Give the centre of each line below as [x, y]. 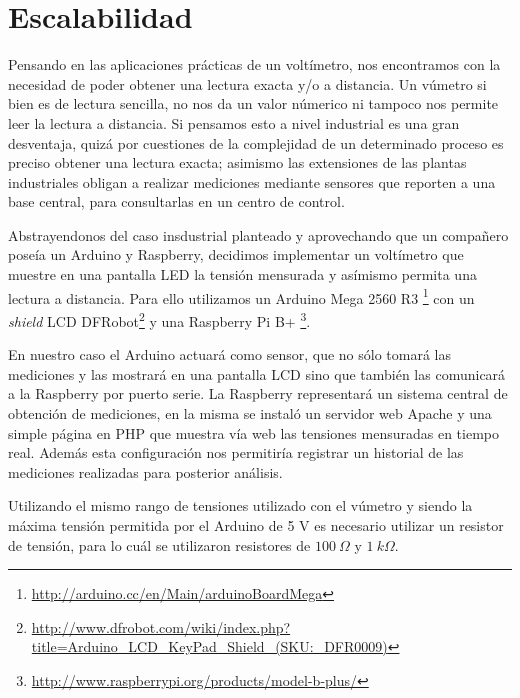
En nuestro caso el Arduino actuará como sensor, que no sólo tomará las [229, 354]
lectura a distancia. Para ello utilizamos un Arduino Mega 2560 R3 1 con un [241, 296]
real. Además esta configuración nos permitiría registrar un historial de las [236, 452]
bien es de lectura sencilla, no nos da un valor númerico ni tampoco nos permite [253, 103]
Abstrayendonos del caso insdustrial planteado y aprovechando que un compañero [258, 234]
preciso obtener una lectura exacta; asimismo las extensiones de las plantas [237, 162]
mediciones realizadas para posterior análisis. [145, 471]
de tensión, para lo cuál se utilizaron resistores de [159, 544]
